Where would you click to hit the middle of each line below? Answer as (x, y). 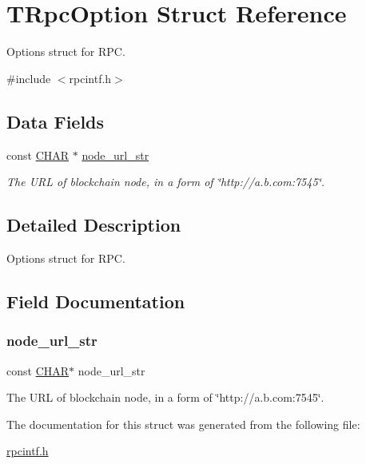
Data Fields (56, 121)
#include (29, 78)
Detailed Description (94, 225)
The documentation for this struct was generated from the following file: (183, 424)
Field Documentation (96, 301)
